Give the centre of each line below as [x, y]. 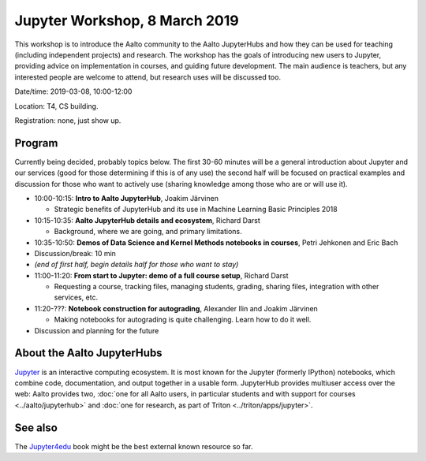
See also [36, 428]
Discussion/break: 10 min [75, 253]
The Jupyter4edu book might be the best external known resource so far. [134, 446]
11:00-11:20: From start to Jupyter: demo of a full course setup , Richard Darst [161, 275]
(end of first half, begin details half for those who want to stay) [136, 265]
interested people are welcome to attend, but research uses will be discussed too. [148, 77]
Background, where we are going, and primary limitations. [148, 232]
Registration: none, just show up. [68, 120]
